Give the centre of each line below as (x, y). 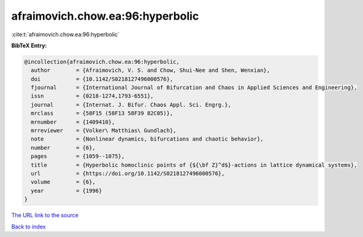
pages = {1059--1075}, (78, 156)
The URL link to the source (45, 216)
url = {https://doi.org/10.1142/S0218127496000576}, (128, 173)
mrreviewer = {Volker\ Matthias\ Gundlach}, (104, 131)
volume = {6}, (63, 182)
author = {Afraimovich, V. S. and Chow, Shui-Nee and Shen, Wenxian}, (151, 70)
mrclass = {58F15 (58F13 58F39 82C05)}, (102, 113)
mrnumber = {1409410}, (73, 122)
